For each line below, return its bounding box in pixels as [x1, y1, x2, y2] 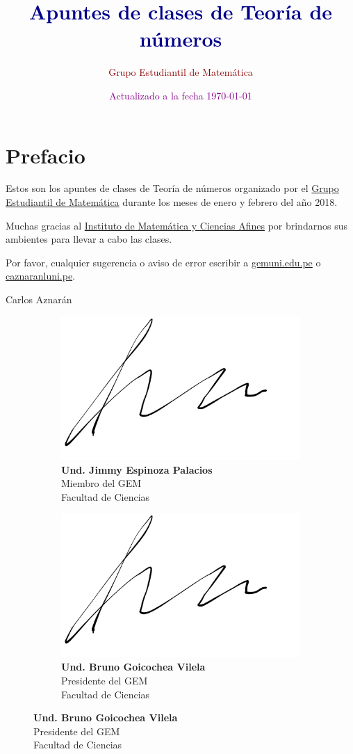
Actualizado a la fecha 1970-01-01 [109, 88, 252, 102]
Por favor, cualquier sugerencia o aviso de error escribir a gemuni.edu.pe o [6, 255, 321, 269]
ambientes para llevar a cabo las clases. [6, 232, 172, 246]
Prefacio [6, 141, 85, 169]
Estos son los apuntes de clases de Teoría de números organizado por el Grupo [6, 181, 339, 195]
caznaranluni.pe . [6, 268, 76, 283]
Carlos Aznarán [6, 292, 72, 306]
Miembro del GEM [61, 476, 142, 490]
